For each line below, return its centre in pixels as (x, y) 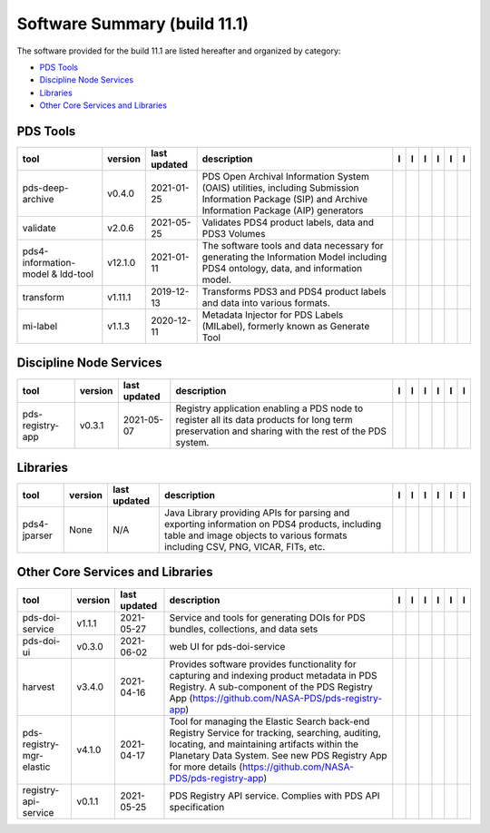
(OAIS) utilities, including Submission (280, 188)
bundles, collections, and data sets (244, 629)
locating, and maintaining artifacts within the (264, 744)
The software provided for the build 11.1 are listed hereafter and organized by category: (179, 51)
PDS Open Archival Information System (285, 177)
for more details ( (206, 767)
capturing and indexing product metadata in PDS (273, 675)
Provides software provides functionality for (263, 664)
